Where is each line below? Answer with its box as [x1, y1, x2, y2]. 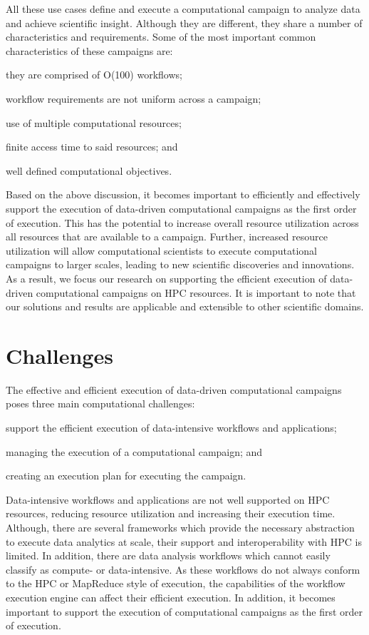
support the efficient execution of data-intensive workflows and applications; [6, 420, 337, 435]
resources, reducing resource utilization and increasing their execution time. [6, 506, 336, 521]
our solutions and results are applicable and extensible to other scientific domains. [6, 299, 364, 314]
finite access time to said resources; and [6, 139, 178, 154]
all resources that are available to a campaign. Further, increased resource [6, 229, 328, 244]
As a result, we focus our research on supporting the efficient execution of [6, 270, 327, 285]
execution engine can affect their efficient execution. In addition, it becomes [6, 589, 336, 604]
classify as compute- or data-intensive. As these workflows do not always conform [6, 562, 360, 576]
